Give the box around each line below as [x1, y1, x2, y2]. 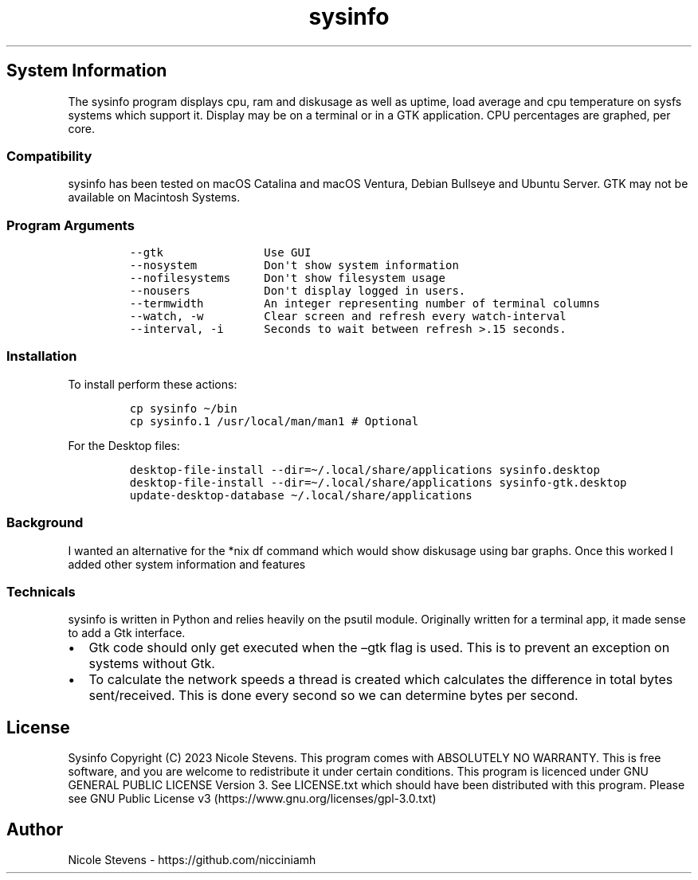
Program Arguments [6, 217, 135, 233]
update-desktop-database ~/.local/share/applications [129, 488, 473, 502]
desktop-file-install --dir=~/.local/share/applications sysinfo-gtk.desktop [129, 475, 627, 489]
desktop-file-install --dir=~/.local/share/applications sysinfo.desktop [129, 463, 600, 476]
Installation [6, 348, 77, 365]
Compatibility [6, 147, 92, 164]
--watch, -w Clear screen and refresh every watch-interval [129, 310, 567, 323]
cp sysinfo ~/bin [129, 401, 237, 415]
